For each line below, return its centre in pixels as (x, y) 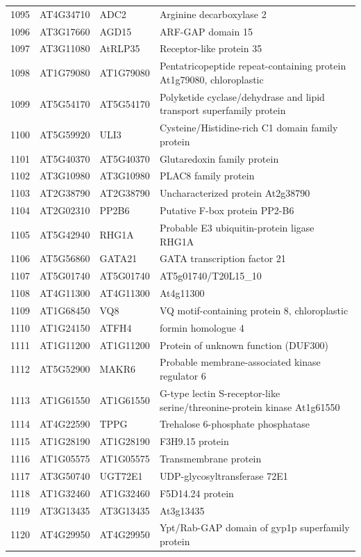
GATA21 (118, 258)
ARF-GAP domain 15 (206, 31)
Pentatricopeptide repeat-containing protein (253, 66)
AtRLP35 (120, 48)
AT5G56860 (65, 258)
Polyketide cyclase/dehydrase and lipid (242, 96)
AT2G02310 (65, 210)
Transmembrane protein (210, 459)
